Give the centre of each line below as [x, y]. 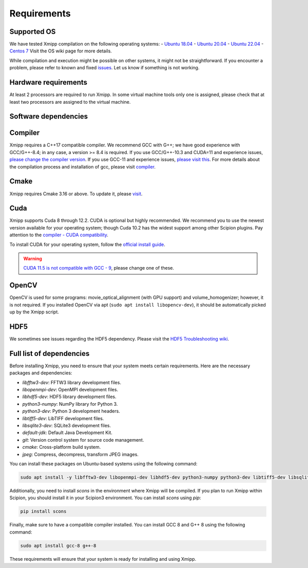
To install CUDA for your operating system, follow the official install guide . [87, 244]
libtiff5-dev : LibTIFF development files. [63, 418]
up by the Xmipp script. [34, 312]
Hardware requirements [48, 82]
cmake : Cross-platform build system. [62, 447]
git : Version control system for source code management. [83, 440]
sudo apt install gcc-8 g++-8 [58, 545]
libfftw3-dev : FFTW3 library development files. [72, 382]
